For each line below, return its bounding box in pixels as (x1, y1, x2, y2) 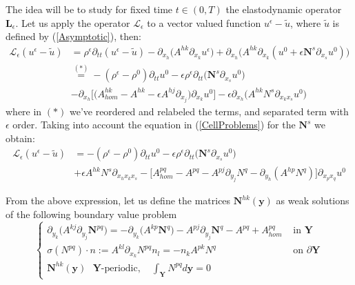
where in (6, 104, 42, 118)
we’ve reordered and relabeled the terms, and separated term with (69, 104, 349, 118)
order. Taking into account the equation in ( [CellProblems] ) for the (12, 117, 296, 132)
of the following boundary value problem (6, 207, 177, 222)
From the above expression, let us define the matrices (6, 193, 231, 208)
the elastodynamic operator (225, 2, 342, 16)
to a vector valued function (147, 15, 261, 30)
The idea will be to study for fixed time (6, 2, 173, 16)
